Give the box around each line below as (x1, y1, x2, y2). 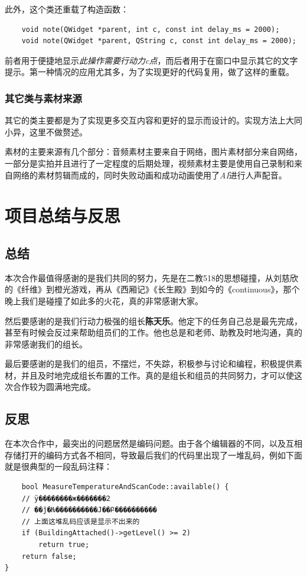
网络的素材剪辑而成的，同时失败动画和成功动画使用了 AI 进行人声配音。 (12, 168, 287, 181)
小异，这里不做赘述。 (5, 125, 87, 138)
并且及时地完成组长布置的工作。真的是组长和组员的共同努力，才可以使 (21, 369, 294, 381)
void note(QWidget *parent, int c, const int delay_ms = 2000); (21, 25, 280, 34)
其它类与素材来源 (5, 90, 82, 105)
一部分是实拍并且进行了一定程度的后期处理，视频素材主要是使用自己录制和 (5, 157, 294, 169)
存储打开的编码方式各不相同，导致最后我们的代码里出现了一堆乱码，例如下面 (5, 448, 302, 461)
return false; (21, 552, 77, 561)
